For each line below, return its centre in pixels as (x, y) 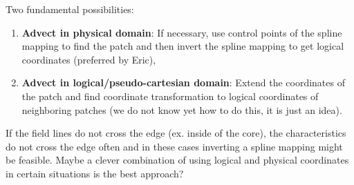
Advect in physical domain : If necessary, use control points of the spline (182, 32)
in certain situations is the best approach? (95, 173)
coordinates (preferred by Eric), (89, 59)
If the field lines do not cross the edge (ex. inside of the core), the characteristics (176, 133)
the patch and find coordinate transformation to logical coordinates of (170, 96)
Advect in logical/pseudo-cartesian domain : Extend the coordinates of (183, 82)
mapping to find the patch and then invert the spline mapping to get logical (183, 46)
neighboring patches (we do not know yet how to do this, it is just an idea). (182, 109)
